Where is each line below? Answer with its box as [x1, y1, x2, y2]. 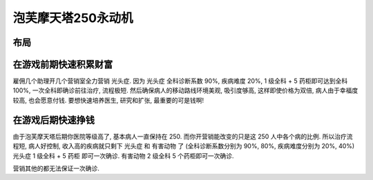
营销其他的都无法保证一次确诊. [12, 164, 100, 172]
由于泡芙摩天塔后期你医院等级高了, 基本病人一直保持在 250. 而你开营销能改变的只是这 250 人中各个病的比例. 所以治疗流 [12, 132, 353, 141]
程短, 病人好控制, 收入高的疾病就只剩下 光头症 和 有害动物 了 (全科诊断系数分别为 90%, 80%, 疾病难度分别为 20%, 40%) [12, 142, 355, 150]
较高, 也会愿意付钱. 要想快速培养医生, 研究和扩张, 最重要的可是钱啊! [12, 96, 204, 104]
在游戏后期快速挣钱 [12, 114, 95, 126]
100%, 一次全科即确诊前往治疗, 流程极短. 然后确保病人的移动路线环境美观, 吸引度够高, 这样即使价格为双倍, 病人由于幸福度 [12, 86, 358, 94]
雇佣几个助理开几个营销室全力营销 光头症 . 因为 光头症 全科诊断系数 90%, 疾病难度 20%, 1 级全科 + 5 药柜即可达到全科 [12, 77, 348, 86]
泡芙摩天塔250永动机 [12, 10, 133, 26]
